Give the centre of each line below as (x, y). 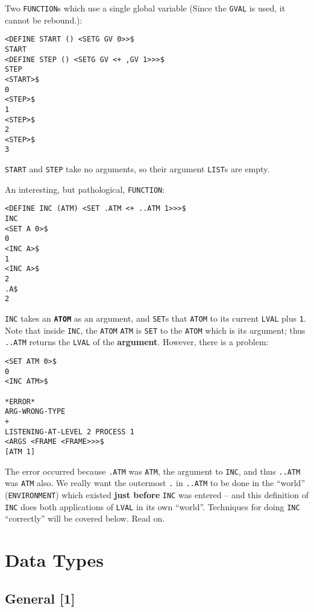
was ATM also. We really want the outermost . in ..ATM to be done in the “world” (155, 483)
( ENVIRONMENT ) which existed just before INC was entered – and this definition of (157, 494)
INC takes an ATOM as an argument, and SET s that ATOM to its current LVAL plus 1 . (155, 318)
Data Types (54, 559)
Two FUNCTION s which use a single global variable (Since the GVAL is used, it (145, 8)
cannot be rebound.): (44, 20)
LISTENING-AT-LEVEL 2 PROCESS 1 (70, 432)
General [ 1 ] (40, 598)
